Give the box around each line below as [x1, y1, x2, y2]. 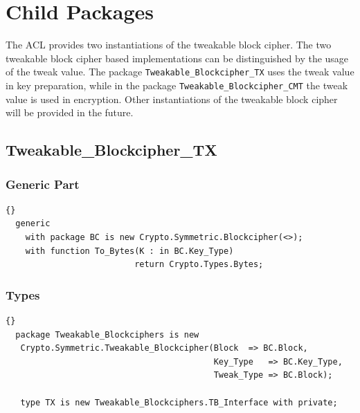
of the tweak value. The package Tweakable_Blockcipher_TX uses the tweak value [6, 64, 354, 79]
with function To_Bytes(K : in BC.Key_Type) [25, 246, 234, 256]
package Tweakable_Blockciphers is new [15, 329, 199, 340]
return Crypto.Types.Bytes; [134, 259, 264, 270]
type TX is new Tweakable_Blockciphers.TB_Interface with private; [20, 397, 338, 407]
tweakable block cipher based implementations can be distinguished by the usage [6, 51, 349, 65]
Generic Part [6, 175, 80, 192]
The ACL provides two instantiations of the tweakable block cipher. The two [6, 37, 332, 52]
